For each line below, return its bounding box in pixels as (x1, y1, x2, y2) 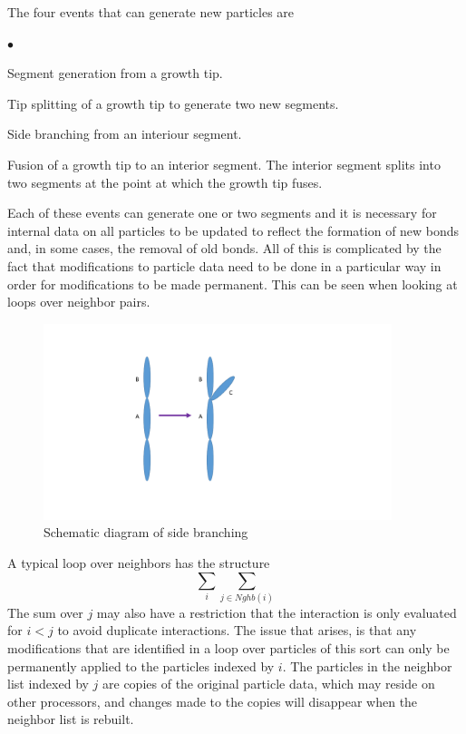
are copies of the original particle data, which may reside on (102, 674, 435, 693)
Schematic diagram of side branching (44, 523, 248, 542)
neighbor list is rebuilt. (7, 710, 134, 729)
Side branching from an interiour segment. (7, 124, 242, 143)
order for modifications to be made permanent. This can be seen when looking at (7, 274, 458, 293)
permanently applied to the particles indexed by (7, 656, 275, 675)
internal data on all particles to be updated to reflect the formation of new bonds (7, 220, 460, 240)
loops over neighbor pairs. (7, 292, 150, 311)
